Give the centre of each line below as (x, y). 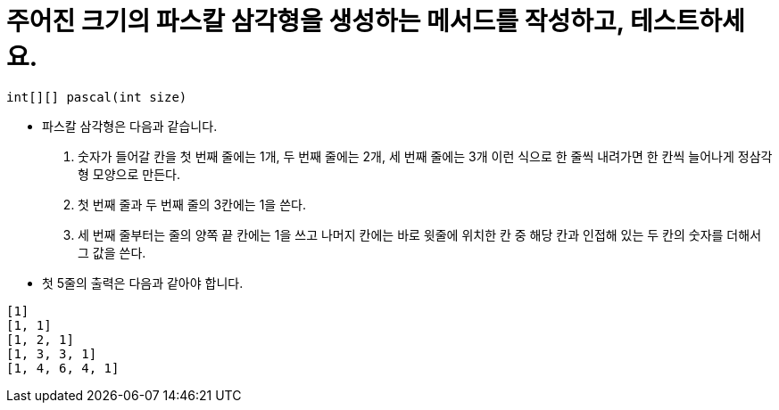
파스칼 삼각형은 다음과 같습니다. (130, 126)
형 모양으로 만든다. (129, 174)
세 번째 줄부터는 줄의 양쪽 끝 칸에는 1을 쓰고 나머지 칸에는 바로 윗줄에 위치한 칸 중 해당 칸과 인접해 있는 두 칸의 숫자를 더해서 (420, 234)
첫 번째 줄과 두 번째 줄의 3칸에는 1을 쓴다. (192, 204)
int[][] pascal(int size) (97, 97)
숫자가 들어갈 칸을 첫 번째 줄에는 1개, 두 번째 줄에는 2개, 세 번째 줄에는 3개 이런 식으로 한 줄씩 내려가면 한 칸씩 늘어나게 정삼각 (425, 156)
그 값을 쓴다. (112, 252)
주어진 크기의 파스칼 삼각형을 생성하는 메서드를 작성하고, (315, 21)
